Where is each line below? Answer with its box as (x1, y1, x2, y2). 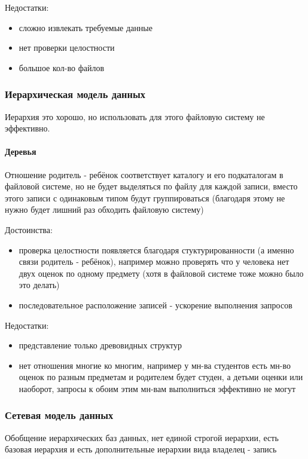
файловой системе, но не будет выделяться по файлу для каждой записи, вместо (5, 180, 298, 192)
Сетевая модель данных (5, 408, 114, 423)
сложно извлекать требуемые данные (19, 21, 153, 33)
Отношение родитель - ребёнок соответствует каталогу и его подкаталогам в (5, 168, 283, 180)
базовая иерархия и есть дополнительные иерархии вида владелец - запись (5, 443, 277, 455)
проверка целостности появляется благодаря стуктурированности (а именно (19, 243, 294, 256)
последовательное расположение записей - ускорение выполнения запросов (19, 298, 292, 311)
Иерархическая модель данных (5, 87, 145, 102)
